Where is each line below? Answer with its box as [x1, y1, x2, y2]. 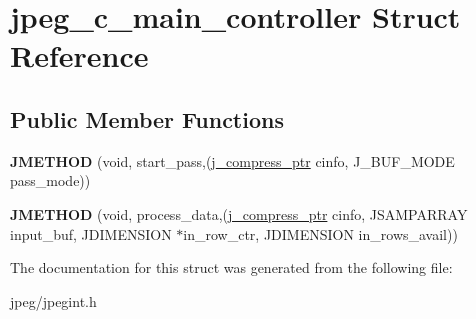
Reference [10, 35, 149, 76]
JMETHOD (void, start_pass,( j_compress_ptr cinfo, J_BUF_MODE [10, 150, 455, 171]
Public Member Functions [10, 103, 284, 134]
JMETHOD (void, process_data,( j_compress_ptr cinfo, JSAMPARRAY [10, 203, 468, 224]
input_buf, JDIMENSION [10, 223, 172, 244]
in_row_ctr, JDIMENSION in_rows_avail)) [183, 223, 458, 244]
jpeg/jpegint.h [10, 290, 97, 311]
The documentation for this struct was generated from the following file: [10, 257, 453, 278]
